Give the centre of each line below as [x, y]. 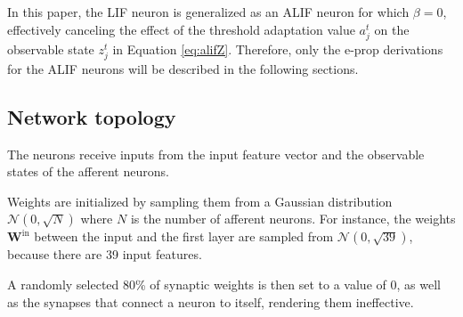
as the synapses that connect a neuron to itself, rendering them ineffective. [211, 301]
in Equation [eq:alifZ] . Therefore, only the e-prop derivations [278, 49]
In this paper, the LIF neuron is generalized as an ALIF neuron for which [208, 12]
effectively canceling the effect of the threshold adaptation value [181, 29]
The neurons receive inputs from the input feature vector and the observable [216, 154]
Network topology [92, 116]
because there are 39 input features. [105, 254]
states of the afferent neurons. [88, 171]
